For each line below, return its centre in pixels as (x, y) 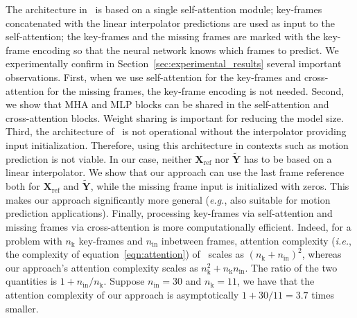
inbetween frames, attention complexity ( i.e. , (256, 240)
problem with (34, 240)
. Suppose (124, 281)
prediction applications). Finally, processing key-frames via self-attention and (169, 213)
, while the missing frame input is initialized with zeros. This (220, 186)
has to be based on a (288, 158)
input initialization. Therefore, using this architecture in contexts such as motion (177, 144)
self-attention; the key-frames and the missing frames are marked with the (163, 36)
